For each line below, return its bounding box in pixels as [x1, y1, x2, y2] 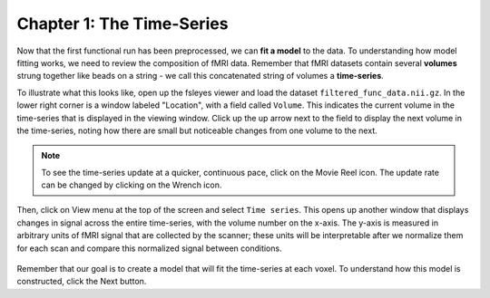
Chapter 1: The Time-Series [16, 14, 229, 34]
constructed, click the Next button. [16, 276, 147, 287]
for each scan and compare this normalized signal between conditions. [16, 243, 282, 254]
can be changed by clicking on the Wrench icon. [41, 179, 222, 190]
